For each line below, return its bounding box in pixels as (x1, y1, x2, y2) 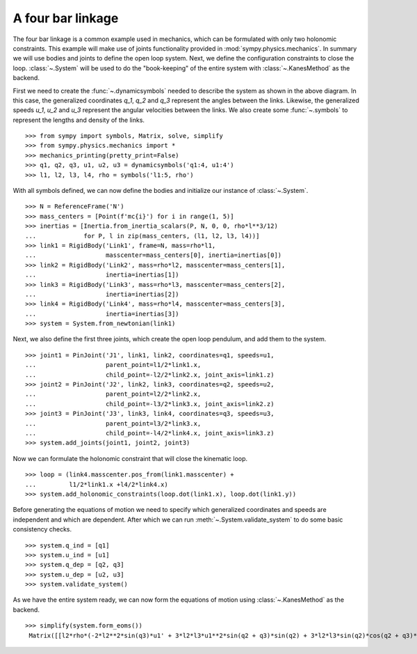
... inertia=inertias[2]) (25, 290, 180, 298)
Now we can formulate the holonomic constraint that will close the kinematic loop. (13, 454, 248, 462)
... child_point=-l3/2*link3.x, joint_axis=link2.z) (25, 400, 275, 407)
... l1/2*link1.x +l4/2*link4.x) (25, 481, 168, 488)
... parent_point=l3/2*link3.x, (25, 419, 202, 428)
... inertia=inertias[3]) (25, 310, 180, 318)
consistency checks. (13, 525, 72, 534)
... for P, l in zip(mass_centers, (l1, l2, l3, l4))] (25, 232, 260, 240)
